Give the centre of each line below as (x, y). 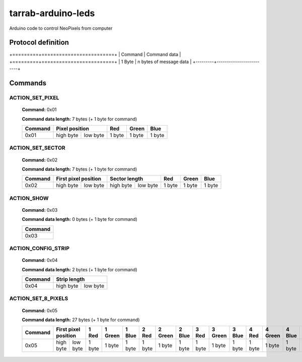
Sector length (127, 179)
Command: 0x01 (39, 110)
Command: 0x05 (40, 311)
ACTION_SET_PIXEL (34, 98)
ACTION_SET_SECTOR (37, 148)
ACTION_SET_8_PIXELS (39, 298)
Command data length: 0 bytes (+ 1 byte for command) (80, 219)
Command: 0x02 (40, 160)
